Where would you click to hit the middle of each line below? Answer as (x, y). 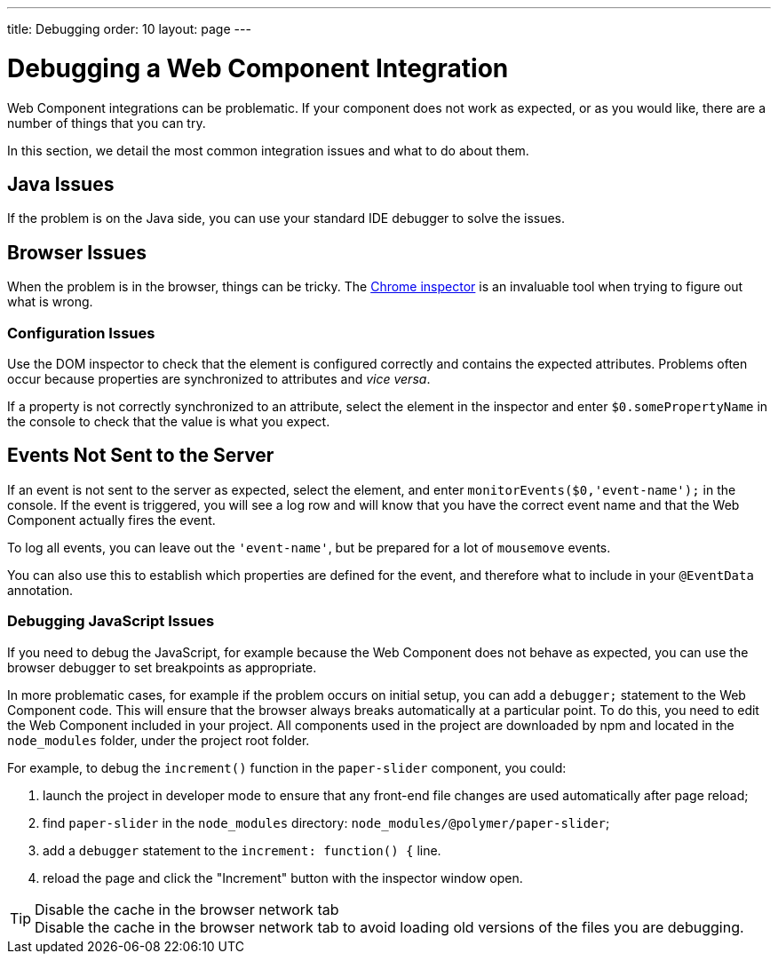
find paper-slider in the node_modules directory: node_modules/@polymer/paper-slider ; (326, 822)
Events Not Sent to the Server (141, 456)
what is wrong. (50, 302)
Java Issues (61, 184)
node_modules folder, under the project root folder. (159, 740)
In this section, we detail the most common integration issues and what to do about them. (268, 150)
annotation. (40, 590)
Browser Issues (77, 252)
